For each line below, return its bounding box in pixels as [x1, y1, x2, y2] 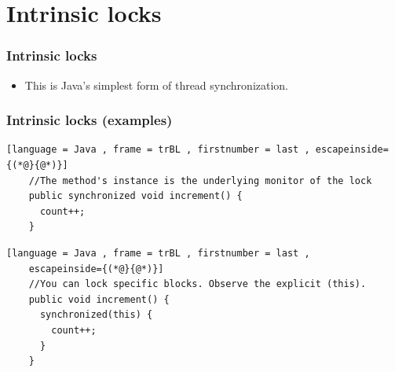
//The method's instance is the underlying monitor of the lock [28, 175, 372, 186]
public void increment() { [28, 293, 170, 305]
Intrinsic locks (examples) [6, 110, 173, 130]
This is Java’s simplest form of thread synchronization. [24, 76, 289, 93]
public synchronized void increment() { [28, 190, 243, 202]
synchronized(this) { [39, 309, 153, 321]
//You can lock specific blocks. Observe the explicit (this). [28, 278, 367, 290]
